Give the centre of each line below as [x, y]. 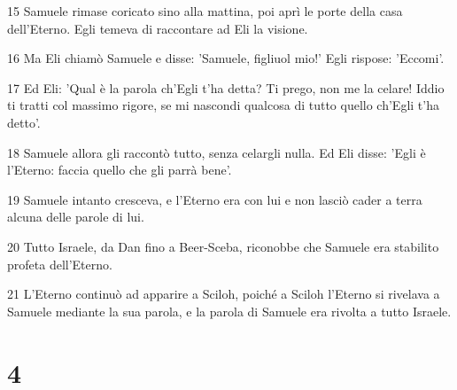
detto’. [24, 122]
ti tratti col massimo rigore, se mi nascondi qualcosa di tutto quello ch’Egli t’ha [223, 105]
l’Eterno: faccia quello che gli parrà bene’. [120, 170]
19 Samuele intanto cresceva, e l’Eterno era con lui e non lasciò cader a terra [215, 199]
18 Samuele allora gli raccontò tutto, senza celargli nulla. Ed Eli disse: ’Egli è [217, 152]
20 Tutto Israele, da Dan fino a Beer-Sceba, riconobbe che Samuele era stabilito [223, 246]
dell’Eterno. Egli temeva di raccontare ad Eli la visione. [158, 28]
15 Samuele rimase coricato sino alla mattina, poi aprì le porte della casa [205, 11]
